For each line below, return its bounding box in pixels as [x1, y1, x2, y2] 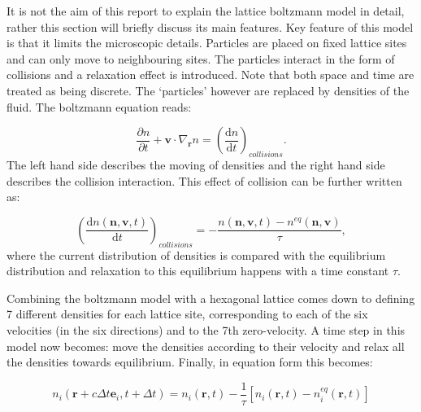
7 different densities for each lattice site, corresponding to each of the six [7, 305, 368, 322]
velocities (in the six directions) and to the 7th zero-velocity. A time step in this [7, 321, 406, 338]
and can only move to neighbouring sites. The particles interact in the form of [7, 50, 395, 67]
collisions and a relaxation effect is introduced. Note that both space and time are [7, 66, 414, 83]
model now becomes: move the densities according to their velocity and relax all [7, 337, 405, 354]
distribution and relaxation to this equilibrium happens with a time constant [7, 262, 389, 279]
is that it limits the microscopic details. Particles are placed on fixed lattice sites [7, 34, 407, 51]
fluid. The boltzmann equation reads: [7, 98, 192, 115]
